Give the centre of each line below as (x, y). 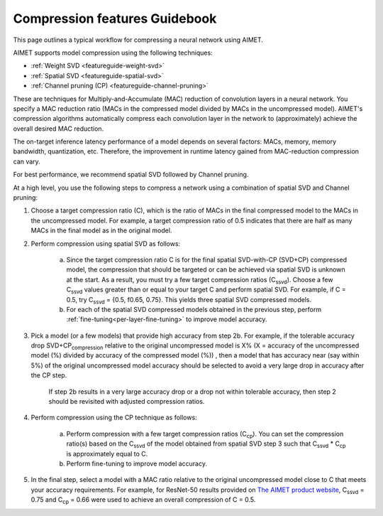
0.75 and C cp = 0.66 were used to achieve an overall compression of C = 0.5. (143, 500)
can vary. (27, 161)
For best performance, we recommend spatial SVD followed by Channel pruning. (131, 175)
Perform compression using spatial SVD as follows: (106, 243)
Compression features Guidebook (115, 18)
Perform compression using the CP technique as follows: (114, 418)
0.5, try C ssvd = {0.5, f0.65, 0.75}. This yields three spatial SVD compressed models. (189, 300)
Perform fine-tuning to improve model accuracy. (137, 463)
